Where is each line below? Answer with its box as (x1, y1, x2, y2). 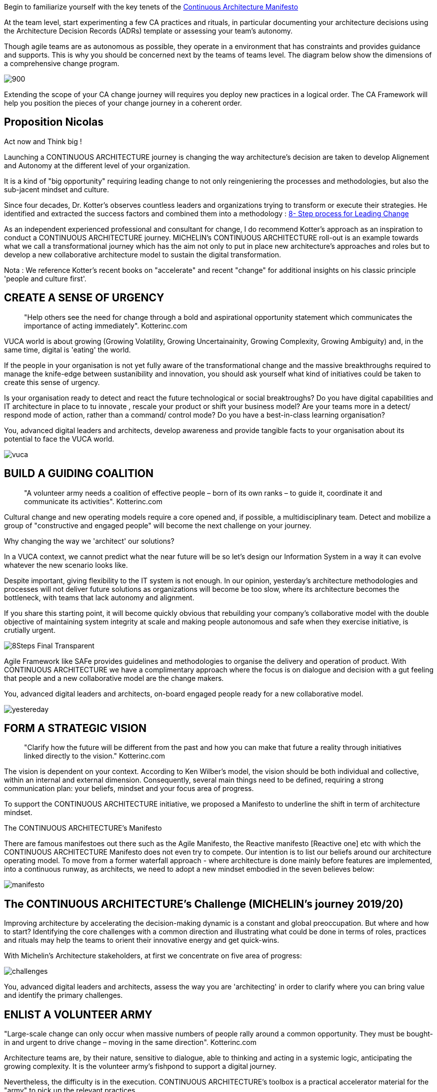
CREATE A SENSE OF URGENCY (4, 291, 164, 304)
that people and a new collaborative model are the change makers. (4, 673, 224, 682)
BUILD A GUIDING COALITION (4, 467, 154, 480)
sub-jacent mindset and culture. (4, 185, 109, 194)
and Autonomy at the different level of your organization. (4, 161, 190, 170)
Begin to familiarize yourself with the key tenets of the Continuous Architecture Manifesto (4, 3, 298, 11)
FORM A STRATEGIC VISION (4, 721, 147, 735)
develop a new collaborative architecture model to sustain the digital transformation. (4, 250, 281, 259)
